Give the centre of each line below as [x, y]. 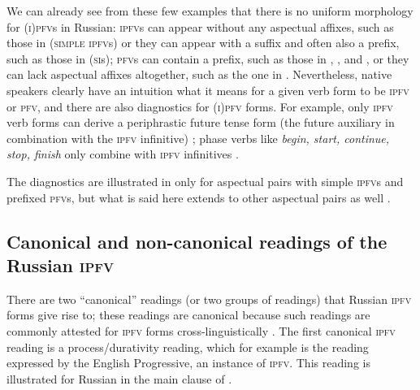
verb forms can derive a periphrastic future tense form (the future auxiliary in [201, 122]
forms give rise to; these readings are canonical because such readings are [188, 315]
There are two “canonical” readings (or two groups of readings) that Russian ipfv [209, 299]
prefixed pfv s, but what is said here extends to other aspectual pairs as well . [199, 197]
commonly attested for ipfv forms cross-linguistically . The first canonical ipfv [201, 330]
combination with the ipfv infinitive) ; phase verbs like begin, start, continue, [198, 138]
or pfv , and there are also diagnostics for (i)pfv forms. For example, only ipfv [200, 106]
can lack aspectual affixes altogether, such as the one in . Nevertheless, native [199, 74]
